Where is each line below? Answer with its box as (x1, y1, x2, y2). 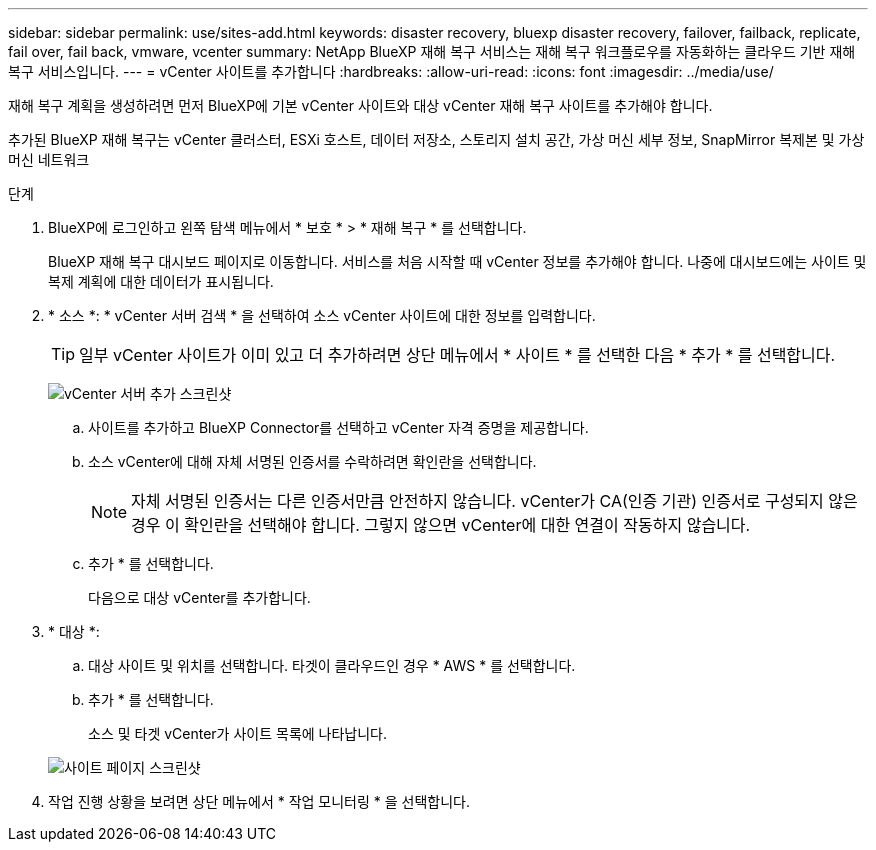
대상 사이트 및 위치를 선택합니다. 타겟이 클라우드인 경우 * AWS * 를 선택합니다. (88, 657, 576, 674)
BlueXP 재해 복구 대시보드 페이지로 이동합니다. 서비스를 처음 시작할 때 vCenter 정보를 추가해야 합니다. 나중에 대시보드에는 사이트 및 (48, 253, 867, 270)
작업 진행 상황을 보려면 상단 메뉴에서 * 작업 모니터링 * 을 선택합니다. (48, 793, 471, 810)
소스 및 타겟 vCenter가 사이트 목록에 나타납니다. (88, 725, 388, 742)
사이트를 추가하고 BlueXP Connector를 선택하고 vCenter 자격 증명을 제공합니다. (88, 419, 589, 436)
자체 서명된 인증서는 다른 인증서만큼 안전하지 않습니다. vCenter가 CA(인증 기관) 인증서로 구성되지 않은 (131, 491, 858, 511)
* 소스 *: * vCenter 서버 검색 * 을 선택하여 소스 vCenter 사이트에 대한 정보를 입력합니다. (48, 307, 596, 324)
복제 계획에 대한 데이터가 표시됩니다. (48, 273, 274, 290)
